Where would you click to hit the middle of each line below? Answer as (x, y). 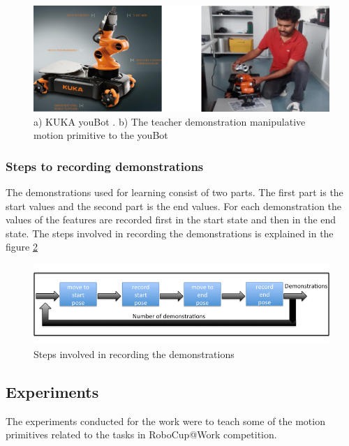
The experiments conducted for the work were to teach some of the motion (165, 421)
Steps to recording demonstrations (105, 166)
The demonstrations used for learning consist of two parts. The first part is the (174, 192)
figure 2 (22, 247)
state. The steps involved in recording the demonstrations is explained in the (170, 233)
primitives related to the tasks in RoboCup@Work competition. (141, 434)
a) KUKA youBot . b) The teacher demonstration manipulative (170, 121)
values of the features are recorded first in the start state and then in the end (171, 220)
